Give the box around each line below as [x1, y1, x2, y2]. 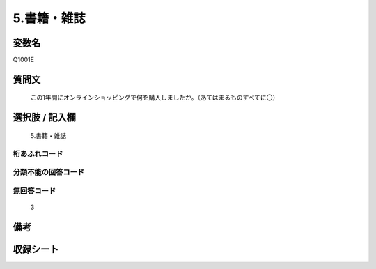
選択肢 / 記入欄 [13, 112, 77, 123]
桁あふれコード [13, 148, 63, 158]
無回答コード [13, 185, 56, 195]
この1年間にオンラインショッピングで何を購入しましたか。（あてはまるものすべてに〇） [30, 93, 279, 102]
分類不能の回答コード [13, 167, 85, 177]
